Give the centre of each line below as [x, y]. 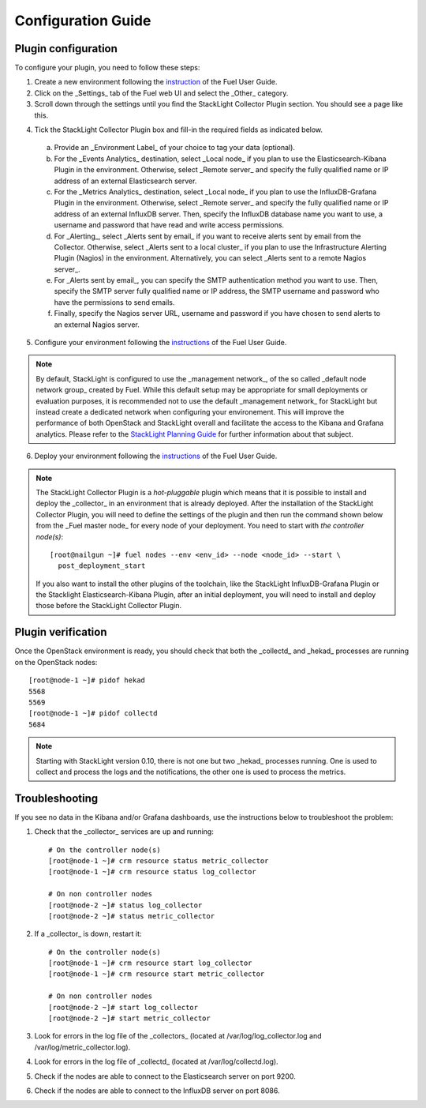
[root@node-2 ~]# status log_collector [125, 905]
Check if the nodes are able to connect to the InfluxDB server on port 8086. [157, 1091]
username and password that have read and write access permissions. [169, 225]
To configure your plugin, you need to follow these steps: [107, 68]
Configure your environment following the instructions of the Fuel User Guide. [161, 343]
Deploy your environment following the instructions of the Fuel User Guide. [156, 456]
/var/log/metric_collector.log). [82, 1047]
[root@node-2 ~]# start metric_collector [129, 1018]
